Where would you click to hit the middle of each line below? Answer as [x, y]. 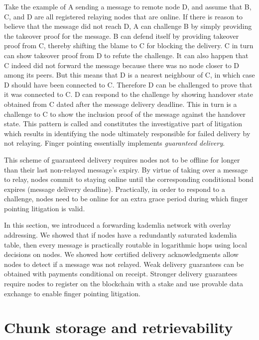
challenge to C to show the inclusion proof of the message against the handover [125, 114]
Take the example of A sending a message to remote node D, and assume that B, [128, 6]
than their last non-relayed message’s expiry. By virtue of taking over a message [126, 169]
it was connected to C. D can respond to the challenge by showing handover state [129, 94]
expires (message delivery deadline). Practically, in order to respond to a [115, 189]
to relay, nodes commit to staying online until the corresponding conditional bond [129, 179]
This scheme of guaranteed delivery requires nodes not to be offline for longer [122, 159]
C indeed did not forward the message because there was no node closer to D [122, 65]
